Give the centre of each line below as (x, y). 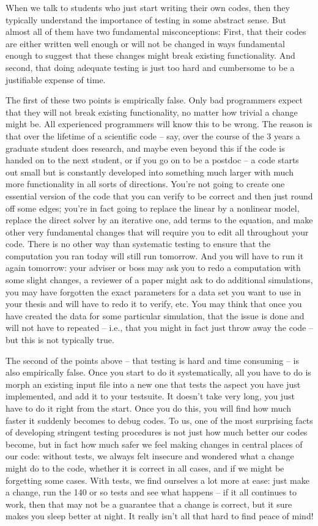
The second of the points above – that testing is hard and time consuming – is (152, 360)
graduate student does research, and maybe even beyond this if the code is (145, 148)
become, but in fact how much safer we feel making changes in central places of (154, 444)
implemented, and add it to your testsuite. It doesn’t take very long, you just (150, 396)
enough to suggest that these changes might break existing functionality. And (150, 55)
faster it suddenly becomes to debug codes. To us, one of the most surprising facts (159, 420)
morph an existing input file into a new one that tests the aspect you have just (153, 384)
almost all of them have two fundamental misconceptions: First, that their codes (156, 31)
